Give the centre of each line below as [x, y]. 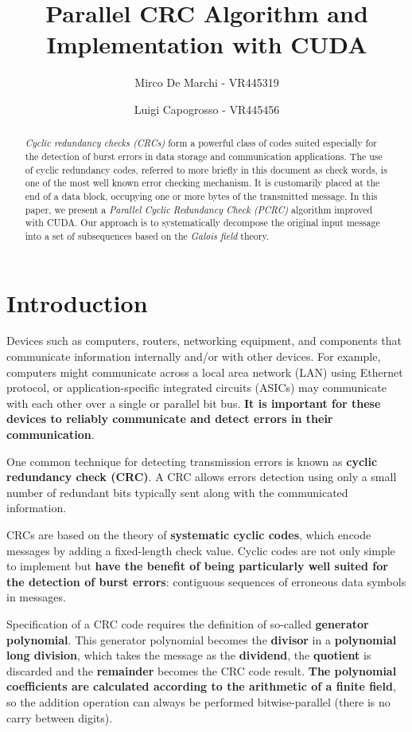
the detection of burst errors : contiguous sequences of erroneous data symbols [206, 581]
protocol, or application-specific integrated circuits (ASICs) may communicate [196, 388]
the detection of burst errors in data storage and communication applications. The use [204, 156]
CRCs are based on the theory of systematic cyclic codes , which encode [189, 535]
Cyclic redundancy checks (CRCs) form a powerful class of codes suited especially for [201, 143]
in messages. [36, 597]
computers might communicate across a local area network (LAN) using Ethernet [205, 372]
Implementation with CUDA [207, 44]
